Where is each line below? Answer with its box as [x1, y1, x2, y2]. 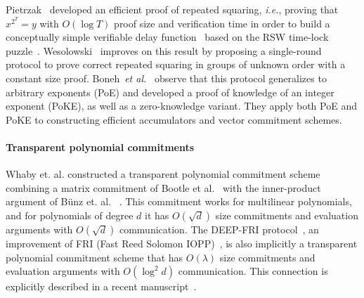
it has [145, 207, 169, 222]
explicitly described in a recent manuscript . [6, 279, 197, 294]
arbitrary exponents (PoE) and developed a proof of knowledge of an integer [6, 84, 334, 99]
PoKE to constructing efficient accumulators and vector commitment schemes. [6, 112, 342, 127]
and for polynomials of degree [6, 207, 134, 222]
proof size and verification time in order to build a [114, 15, 330, 30]
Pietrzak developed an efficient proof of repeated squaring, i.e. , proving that [6, 2, 339, 16]
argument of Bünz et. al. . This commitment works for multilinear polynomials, [6, 194, 352, 209]
